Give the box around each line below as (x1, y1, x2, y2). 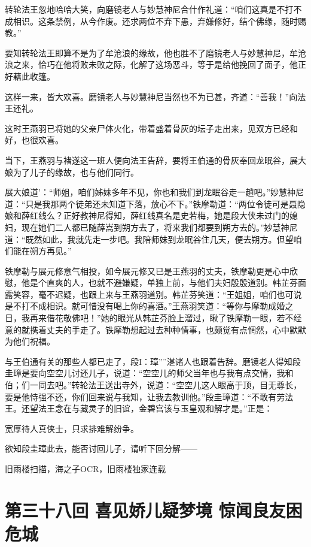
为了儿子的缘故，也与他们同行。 (13, 165, 139, 178)
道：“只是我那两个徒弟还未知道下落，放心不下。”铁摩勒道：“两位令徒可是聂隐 (5, 197, 306, 210)
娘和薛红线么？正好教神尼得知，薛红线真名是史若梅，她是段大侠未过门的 (5, 209, 289, 222)
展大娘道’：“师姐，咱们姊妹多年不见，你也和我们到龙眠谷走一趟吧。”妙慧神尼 (5, 186, 304, 198)
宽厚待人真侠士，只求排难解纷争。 (5, 422, 139, 434)
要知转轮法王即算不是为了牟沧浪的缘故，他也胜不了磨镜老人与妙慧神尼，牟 (5, 46, 298, 59)
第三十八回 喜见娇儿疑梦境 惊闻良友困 (5, 497, 303, 522)
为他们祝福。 (5, 335, 55, 347)
